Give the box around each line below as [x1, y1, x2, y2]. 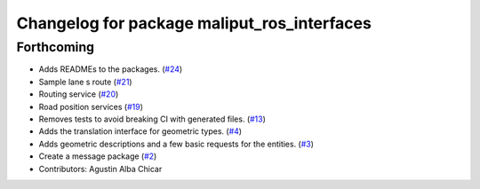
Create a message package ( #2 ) [38, 151, 157, 161]
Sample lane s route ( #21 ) [38, 76, 132, 87]
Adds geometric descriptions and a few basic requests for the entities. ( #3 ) [38, 138, 315, 149]
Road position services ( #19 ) [38, 101, 144, 112]
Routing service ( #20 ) [38, 89, 119, 99]
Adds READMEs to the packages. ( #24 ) [38, 64, 183, 75]
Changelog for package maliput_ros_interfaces [16, 13, 372, 33]
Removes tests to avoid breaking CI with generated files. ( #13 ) [38, 114, 267, 124]
